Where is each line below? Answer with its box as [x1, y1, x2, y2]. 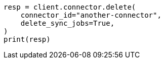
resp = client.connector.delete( [4, 3, 136, 11]
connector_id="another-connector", [20, 11, 161, 19]
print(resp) [4, 35, 51, 43]
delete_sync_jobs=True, [20, 19, 115, 27]
